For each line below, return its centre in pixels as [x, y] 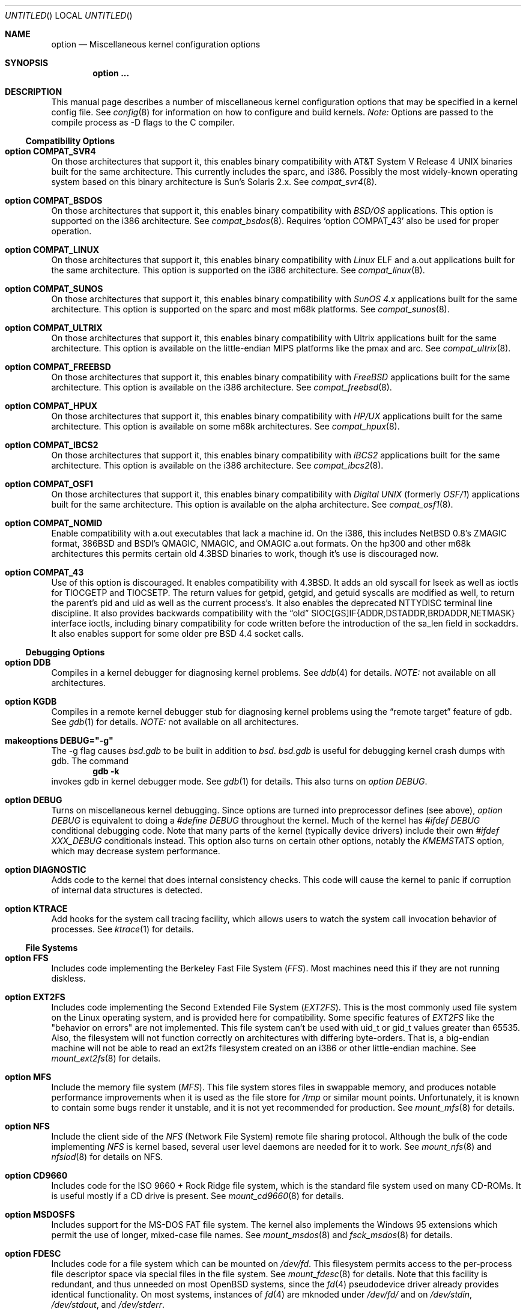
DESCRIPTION [34, 92]
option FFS [27, 958]
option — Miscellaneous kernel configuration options [156, 44]
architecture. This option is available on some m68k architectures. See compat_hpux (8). [225, 426]
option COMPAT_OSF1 [49, 484]
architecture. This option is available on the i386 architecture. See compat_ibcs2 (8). [217, 465]
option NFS [28, 1126]
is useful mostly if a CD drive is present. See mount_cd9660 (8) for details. [198, 1196]
